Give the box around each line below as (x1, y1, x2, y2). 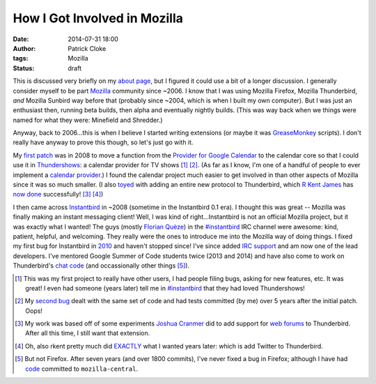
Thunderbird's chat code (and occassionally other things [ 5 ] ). (13, 261, 190, 270)
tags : (13, 54, 29, 63)
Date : (13, 35, 29, 43)
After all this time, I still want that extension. (25, 329, 150, 337)
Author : (13, 44, 36, 52)
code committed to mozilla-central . (25, 364, 139, 373)
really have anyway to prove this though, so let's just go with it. (13, 138, 194, 146)
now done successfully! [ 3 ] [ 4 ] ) (13, 190, 104, 199)
